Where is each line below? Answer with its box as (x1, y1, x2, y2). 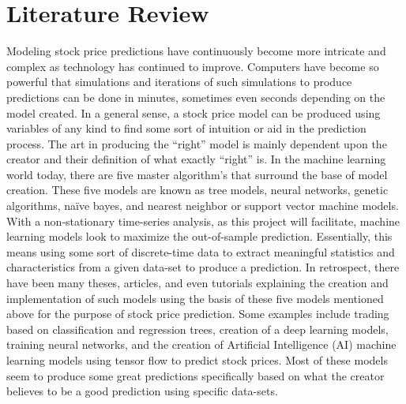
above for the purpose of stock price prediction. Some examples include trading (6, 305, 389, 322)
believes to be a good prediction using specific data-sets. (6, 383, 278, 399)
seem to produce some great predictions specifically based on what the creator (6, 367, 385, 383)
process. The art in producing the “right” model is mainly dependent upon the (6, 135, 387, 151)
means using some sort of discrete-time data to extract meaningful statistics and (6, 243, 395, 260)
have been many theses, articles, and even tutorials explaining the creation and (6, 275, 389, 291)
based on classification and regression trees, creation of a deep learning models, (6, 320, 389, 337)
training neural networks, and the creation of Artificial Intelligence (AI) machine (6, 336, 397, 353)
